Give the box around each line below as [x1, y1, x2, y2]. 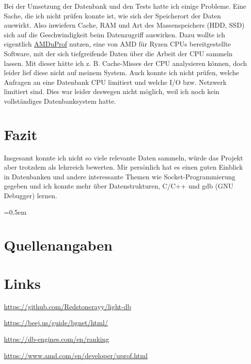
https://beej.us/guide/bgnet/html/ [4, 317, 108, 328]
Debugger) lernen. [4, 190, 57, 201]
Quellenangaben [4, 235, 113, 255]
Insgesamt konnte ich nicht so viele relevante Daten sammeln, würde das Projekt [4, 152, 243, 162]
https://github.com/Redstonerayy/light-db [4, 301, 131, 311]
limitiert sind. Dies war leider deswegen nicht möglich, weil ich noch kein [4, 86, 220, 96]
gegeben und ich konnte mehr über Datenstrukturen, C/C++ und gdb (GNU [4, 181, 234, 191]
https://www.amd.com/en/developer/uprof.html [4, 350, 148, 360]
